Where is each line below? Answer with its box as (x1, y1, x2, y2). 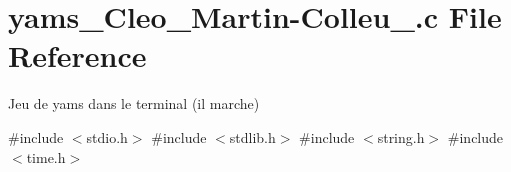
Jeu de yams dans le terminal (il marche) (8, 93, 260, 114)
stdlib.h (229, 126, 276, 147)
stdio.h (86, 126, 128, 147)
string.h (377, 126, 425, 147)
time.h (26, 146, 66, 167)
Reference (8, 35, 147, 76)
